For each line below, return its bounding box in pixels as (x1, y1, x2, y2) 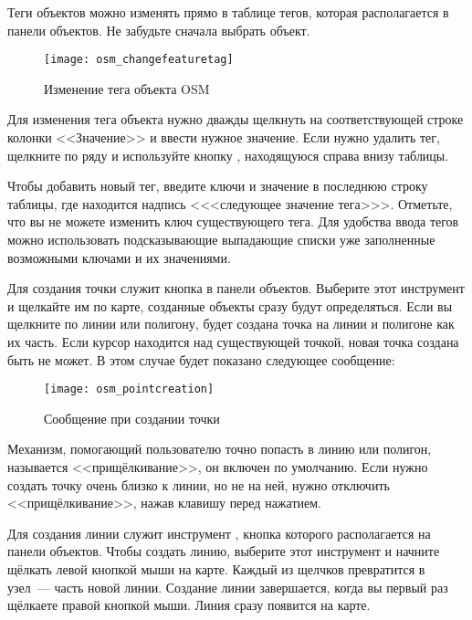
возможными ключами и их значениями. (7, 247, 231, 267)
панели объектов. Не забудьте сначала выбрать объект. (7, 20, 310, 39)
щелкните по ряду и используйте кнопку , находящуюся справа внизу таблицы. (7, 145, 449, 164)
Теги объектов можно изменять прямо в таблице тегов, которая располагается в (7, 3, 449, 21)
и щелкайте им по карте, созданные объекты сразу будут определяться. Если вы (7, 296, 453, 315)
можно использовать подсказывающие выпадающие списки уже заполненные (7, 230, 435, 248)
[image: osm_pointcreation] (44, 383, 215, 396)
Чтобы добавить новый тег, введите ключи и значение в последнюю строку (7, 176, 428, 195)
